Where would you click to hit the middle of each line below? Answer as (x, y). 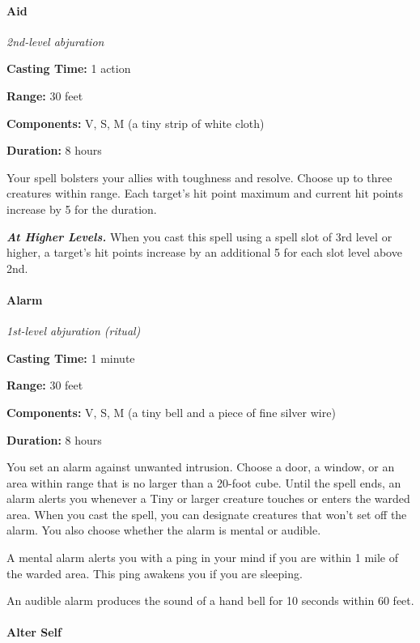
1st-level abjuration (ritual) (74, 331)
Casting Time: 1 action (69, 68)
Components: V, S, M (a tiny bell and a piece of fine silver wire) (171, 412)
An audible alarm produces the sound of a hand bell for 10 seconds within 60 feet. (210, 600)
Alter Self (34, 632)
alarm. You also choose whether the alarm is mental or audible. (164, 530)
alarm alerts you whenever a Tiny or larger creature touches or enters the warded (208, 498)
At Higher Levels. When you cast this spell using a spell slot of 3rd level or (199, 236)
